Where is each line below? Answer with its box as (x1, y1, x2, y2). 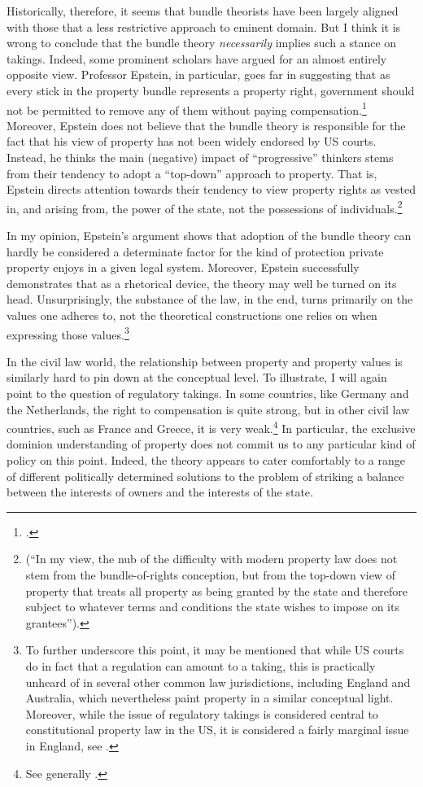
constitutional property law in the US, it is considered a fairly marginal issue (25, 721, 409, 738)
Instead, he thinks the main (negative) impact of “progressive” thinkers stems (7, 149, 394, 165)
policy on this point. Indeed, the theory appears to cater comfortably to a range (7, 452, 405, 469)
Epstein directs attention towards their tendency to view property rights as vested (7, 181, 416, 198)
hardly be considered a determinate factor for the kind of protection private (7, 243, 384, 260)
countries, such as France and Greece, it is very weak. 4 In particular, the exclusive (7, 418, 416, 436)
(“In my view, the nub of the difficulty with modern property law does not (25, 550, 398, 567)
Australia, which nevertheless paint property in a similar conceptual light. (25, 689, 394, 706)
